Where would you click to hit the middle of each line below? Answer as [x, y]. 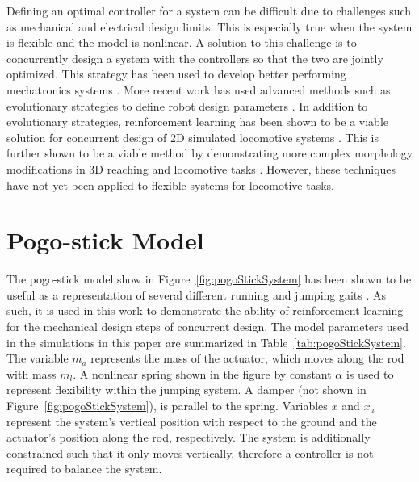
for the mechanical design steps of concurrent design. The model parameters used [208, 327]
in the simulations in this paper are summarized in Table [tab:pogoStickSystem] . [206, 342]
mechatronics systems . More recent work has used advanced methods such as [199, 89]
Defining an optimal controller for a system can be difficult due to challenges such [209, 10]
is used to [370, 373]
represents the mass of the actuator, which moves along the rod [247, 358]
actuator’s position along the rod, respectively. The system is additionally [189, 437]
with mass [31, 373]
